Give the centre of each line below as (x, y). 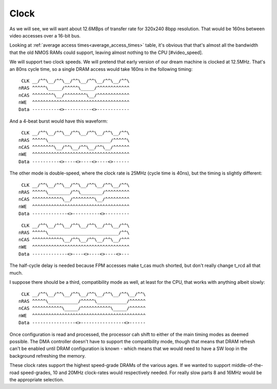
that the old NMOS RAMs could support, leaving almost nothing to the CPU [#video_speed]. (106, 52)
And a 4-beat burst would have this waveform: (58, 121)
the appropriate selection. (37, 379)
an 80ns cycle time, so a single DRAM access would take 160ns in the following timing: (101, 69)
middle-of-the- (248, 365)
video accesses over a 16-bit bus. (45, 35)
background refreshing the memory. (48, 356)
